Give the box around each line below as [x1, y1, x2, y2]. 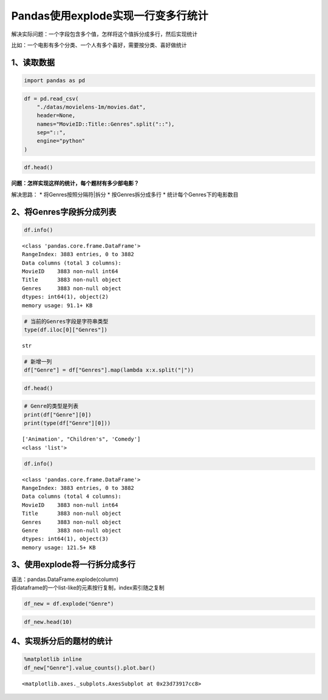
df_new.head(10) [24, 618, 73, 625]
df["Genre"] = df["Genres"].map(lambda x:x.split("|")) [24, 367, 194, 373]
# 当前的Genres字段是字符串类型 [24, 318, 109, 325]
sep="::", [36, 129, 66, 136]
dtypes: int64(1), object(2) [22, 293, 109, 301]
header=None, [36, 112, 76, 119]
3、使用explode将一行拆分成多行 [11, 559, 136, 570]
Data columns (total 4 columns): [22, 493, 121, 500]
